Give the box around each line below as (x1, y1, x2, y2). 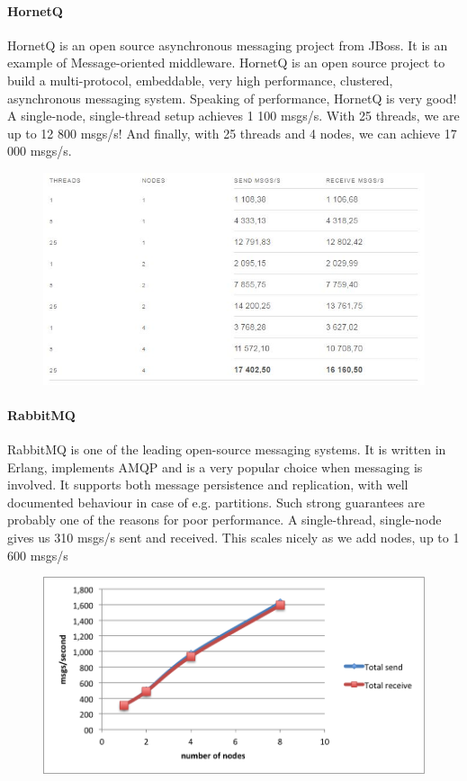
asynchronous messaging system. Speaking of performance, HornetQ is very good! (7, 88, 457, 107)
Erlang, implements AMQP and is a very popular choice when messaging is (7, 457, 423, 476)
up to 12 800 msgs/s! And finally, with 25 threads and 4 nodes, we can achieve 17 (7, 123, 457, 142)
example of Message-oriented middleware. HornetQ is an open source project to (7, 53, 445, 72)
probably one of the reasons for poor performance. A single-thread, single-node (7, 510, 442, 529)
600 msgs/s (7, 545, 68, 564)
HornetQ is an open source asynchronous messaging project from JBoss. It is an (7, 35, 448, 54)
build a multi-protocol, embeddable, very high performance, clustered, (7, 70, 393, 89)
